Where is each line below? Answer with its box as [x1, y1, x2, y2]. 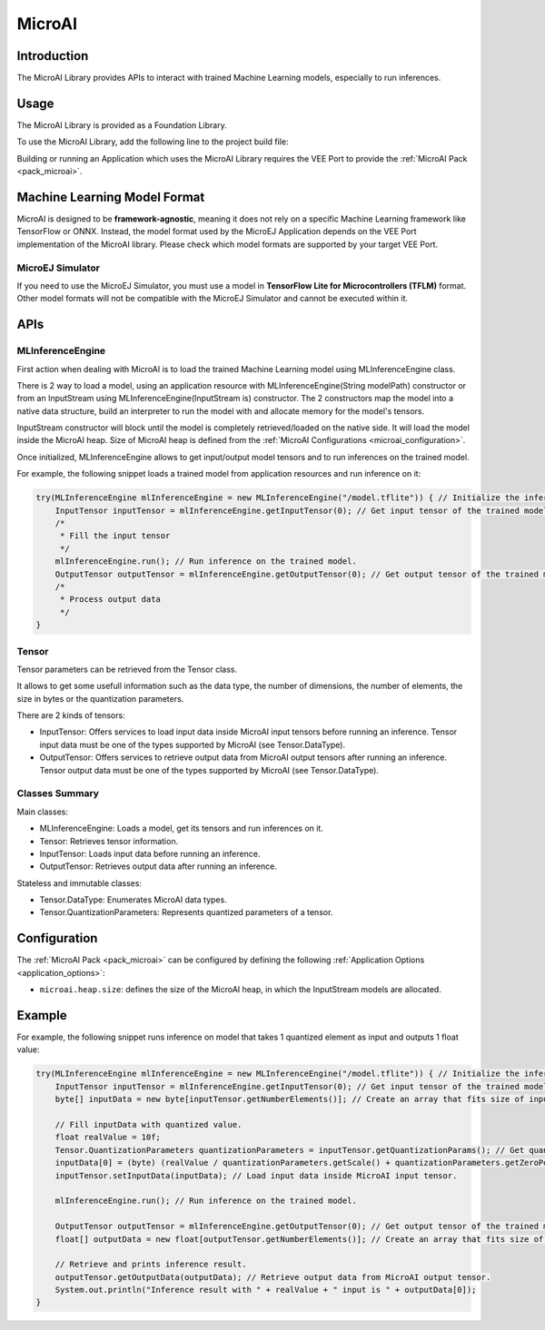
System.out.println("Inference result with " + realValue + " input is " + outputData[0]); [54, 1285, 477, 1296]
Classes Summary [16, 787, 100, 800]
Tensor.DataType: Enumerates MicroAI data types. [39, 894, 227, 905]
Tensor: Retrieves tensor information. [39, 835, 179, 846]
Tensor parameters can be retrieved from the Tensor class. [16, 664, 238, 675]
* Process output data [59, 595, 161, 605]
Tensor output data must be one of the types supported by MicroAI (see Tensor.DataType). [39, 764, 379, 775]
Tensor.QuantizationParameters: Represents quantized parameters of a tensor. [39, 907, 333, 918]
